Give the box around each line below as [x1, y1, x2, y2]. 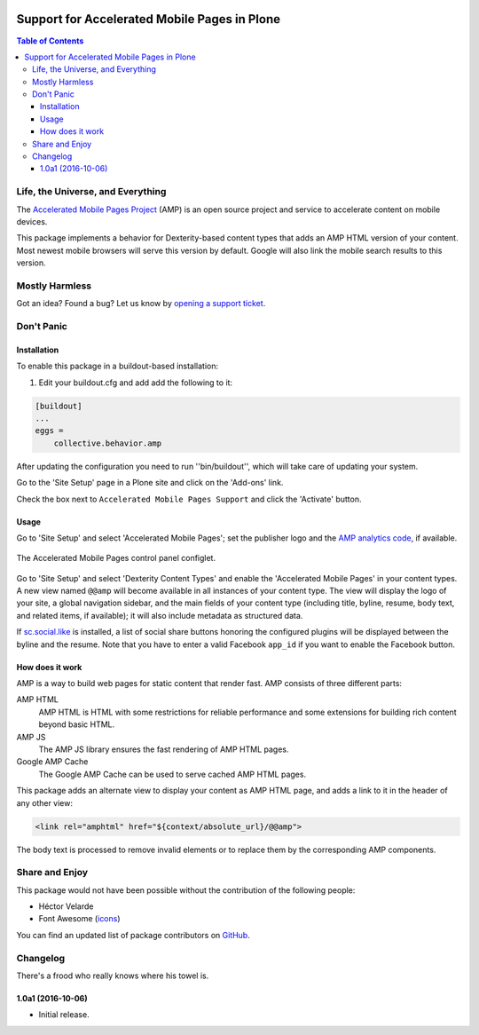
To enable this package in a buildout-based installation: [16, 360, 219, 372]
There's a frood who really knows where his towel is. [16, 970, 209, 981]
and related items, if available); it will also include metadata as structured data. [16, 610, 303, 620]
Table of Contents [16, 36, 84, 46]
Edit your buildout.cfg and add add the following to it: [38, 377, 233, 388]
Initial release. [38, 1009, 90, 1020]
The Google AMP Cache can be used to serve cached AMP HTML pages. [38, 769, 306, 779]
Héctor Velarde [38, 901, 94, 912]
